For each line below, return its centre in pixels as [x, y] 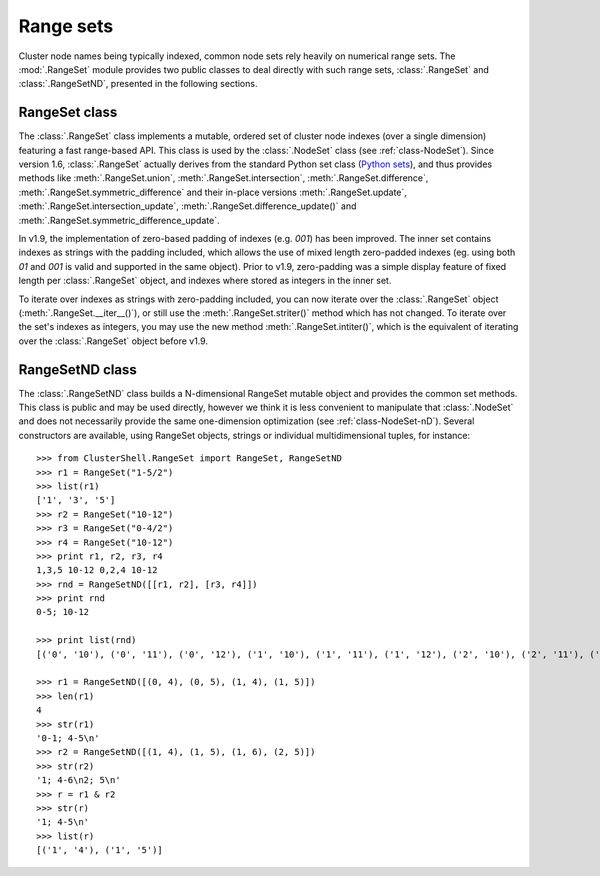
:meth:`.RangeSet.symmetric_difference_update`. [119, 220]
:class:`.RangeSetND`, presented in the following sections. [138, 84]
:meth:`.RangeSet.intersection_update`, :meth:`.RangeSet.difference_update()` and [187, 206]
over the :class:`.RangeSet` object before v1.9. [113, 341]
